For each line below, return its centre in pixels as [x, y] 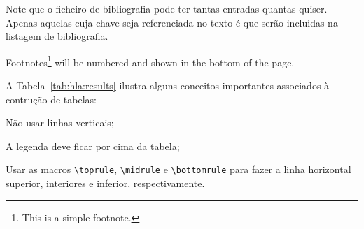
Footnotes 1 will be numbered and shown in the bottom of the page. [150, 61]
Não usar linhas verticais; [60, 123]
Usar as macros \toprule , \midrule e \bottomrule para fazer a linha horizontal [178, 169]
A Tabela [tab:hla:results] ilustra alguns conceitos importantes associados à [168, 86]
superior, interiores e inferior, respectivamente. [105, 183]
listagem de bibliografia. [57, 36]
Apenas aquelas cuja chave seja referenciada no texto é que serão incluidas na [172, 22]
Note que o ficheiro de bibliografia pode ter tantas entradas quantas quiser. [167, 8]
